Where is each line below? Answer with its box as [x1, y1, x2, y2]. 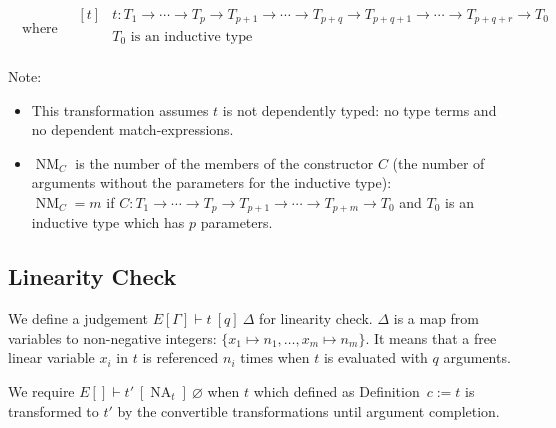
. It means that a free [365, 327, 497, 348]
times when [240, 347, 310, 368]
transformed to [8, 400, 99, 421]
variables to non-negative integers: [8, 327, 217, 348]
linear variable [8, 347, 95, 368]
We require [8, 381, 75, 401]
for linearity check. [259, 308, 373, 329]
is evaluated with [323, 347, 428, 368]
